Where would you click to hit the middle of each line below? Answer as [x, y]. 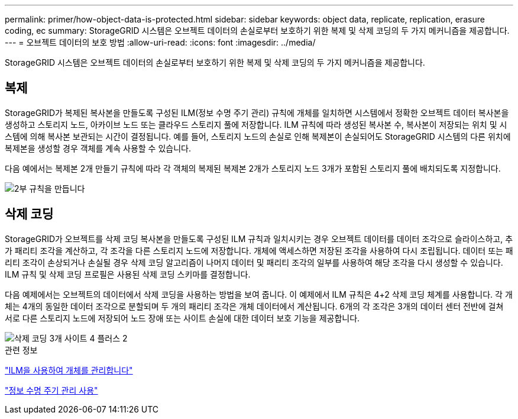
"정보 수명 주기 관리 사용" [51, 390]
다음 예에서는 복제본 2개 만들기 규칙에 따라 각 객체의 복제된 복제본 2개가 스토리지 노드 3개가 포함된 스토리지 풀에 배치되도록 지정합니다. [253, 168]
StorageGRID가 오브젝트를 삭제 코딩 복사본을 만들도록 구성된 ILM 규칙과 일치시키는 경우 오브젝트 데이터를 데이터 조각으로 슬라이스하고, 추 [259, 238]
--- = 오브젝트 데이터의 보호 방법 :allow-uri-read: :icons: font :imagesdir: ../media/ [160, 42]
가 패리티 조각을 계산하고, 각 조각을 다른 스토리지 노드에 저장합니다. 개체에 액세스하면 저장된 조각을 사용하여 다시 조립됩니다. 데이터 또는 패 [259, 250]
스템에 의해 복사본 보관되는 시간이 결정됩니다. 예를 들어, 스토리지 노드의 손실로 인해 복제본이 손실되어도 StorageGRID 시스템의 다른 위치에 [258, 136]
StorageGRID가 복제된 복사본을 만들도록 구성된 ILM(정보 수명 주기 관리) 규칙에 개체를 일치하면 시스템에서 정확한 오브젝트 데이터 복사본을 [257, 112]
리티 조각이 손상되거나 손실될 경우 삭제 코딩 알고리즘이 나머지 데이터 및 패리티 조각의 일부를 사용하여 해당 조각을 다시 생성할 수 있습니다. [254, 262]
